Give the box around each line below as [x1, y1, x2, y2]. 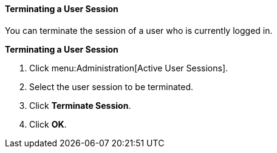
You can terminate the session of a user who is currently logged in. [5, 25, 273, 36]
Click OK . [29, 119, 67, 129]
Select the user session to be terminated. [29, 81, 194, 92]
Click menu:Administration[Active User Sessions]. [29, 62, 228, 73]
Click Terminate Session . [29, 100, 131, 111]
